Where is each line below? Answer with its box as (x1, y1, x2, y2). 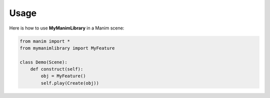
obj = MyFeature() (40, 73, 86, 79)
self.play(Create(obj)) (40, 80, 99, 86)
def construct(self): (30, 66, 83, 72)
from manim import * (19, 38, 70, 44)
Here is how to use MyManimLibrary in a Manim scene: (9, 25, 124, 31)
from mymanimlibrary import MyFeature (19, 45, 115, 51)
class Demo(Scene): (19, 59, 67, 65)
